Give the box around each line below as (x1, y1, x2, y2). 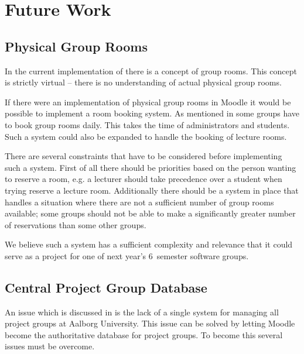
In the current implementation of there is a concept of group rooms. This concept (5, 64, 297, 77)
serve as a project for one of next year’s (5, 249, 146, 262)
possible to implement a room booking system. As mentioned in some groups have (5, 107, 300, 119)
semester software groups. (156, 249, 249, 262)
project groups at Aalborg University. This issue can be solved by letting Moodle (5, 317, 295, 329)
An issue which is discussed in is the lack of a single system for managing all (5, 305, 279, 318)
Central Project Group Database (5, 278, 207, 296)
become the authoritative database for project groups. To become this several (5, 328, 283, 341)
